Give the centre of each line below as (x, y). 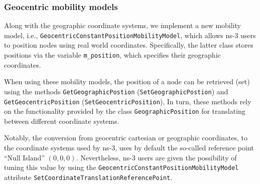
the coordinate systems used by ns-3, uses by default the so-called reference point (129, 148)
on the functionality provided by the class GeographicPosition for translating (125, 111)
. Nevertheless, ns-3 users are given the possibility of (156, 157)
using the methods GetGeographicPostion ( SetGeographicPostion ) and (116, 91)
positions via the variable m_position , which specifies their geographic (112, 55)
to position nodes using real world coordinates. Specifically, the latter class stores (129, 45)
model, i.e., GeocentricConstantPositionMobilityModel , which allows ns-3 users (130, 35)
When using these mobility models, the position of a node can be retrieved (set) (127, 81)
